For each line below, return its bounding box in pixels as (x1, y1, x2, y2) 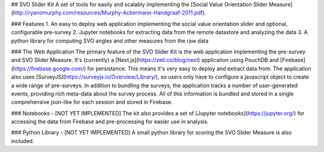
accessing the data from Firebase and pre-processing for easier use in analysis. (11, 118, 209, 126)
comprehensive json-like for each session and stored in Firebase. (11, 99, 173, 106)
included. (11, 137, 34, 144)
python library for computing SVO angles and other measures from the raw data (11, 37, 209, 44)
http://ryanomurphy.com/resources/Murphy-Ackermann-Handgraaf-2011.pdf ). (13, 9, 206, 16)
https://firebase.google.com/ (13, 65, 84, 72)
